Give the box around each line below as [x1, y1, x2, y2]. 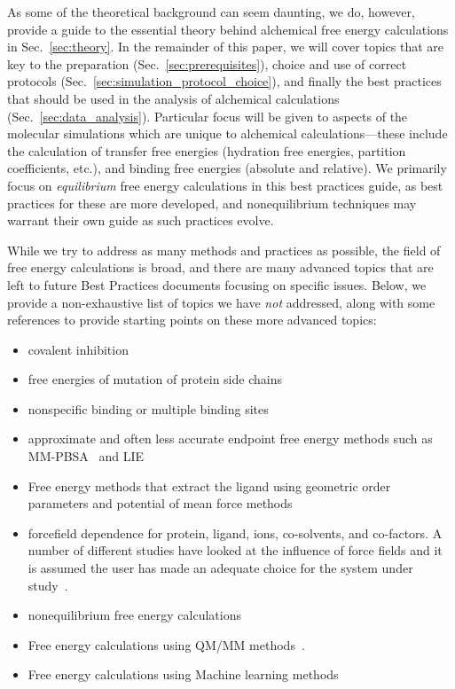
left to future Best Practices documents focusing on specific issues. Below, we [7, 275, 427, 294]
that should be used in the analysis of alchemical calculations [7, 89, 340, 107]
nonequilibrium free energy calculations [27, 606, 241, 624]
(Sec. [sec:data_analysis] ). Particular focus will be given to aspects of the [7, 106, 408, 125]
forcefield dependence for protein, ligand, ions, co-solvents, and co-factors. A [27, 523, 443, 542]
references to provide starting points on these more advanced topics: [7, 310, 377, 329]
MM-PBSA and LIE [27, 447, 145, 466]
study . [27, 575, 68, 594]
